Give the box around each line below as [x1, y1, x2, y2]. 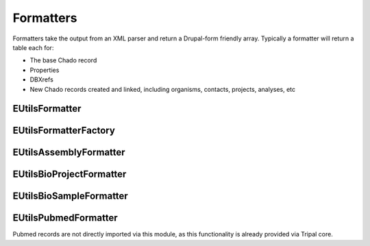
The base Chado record [29, 56, 97, 64]
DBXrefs [29, 75, 54, 84]
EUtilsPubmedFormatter [12, 212, 118, 224]
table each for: [12, 43, 54, 51]
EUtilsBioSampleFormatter [12, 190, 128, 202]
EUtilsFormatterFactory [12, 125, 116, 136]
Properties [29, 66, 60, 74]
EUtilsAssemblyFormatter [12, 147, 126, 158]
